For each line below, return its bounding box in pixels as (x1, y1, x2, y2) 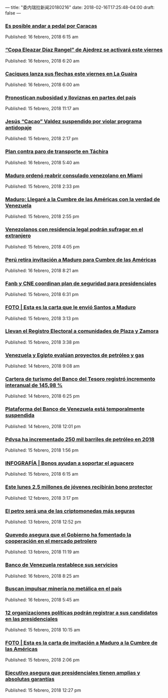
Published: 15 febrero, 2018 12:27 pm (5, 687, 81, 693)
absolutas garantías (5, 675, 55, 682)
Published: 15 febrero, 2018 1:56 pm (5, 447, 79, 453)
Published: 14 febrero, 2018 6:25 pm (5, 393, 80, 399)
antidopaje (5, 124, 32, 131)
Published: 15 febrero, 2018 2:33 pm (5, 183, 80, 189)
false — (5, 10, 21, 16)
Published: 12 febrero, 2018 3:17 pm (5, 495, 78, 501)
